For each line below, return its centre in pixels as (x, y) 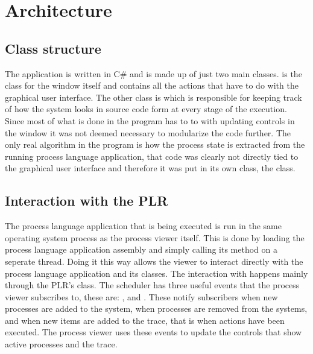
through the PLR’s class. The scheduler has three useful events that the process (152, 285)
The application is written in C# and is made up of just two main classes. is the (153, 73)
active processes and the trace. (61, 344)
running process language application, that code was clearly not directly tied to (152, 156)
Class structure (53, 48)
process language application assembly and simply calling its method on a (141, 249)
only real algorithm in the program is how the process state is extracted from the (155, 144)
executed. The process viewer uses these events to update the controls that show (153, 332)
